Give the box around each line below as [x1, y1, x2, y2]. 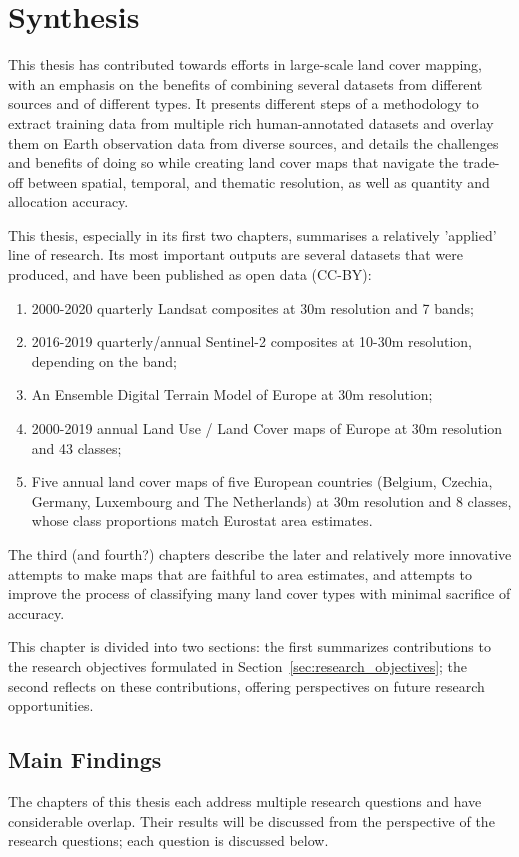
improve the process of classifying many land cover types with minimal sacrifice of [8, 583, 511, 604]
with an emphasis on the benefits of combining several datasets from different [8, 73, 483, 94]
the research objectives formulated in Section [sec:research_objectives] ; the [8, 655, 468, 676]
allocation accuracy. [8, 191, 129, 212]
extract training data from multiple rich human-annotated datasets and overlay [8, 112, 494, 133]
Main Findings [8, 744, 162, 775]
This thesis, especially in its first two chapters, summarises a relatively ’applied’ [8, 224, 497, 245]
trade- [462, 152, 500, 173]
